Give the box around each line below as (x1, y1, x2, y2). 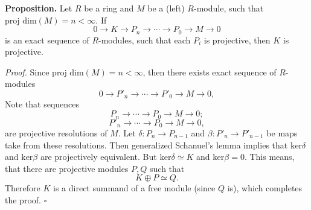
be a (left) (147, 2, 185, 14)
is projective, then (204, 33, 271, 46)
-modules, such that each (98, 33, 191, 46)
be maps (266, 126, 298, 139)
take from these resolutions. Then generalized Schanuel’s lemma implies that (5, 138, 288, 151)
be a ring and (84, 2, 134, 14)
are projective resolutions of (5, 126, 107, 139)
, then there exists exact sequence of (143, 65, 277, 78)
